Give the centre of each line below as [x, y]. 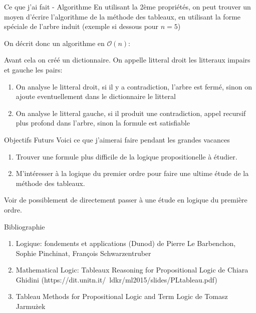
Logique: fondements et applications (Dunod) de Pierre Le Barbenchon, [126, 243]
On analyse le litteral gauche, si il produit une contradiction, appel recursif [131, 113]
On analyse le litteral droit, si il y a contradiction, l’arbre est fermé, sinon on [134, 86]
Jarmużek [31, 306]
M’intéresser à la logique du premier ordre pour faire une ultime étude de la [132, 173]
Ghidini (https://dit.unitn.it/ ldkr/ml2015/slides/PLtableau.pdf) [116, 279]
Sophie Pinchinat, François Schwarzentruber [83, 253]
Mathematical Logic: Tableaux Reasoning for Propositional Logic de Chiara [132, 270]
